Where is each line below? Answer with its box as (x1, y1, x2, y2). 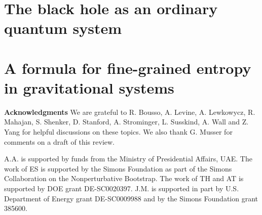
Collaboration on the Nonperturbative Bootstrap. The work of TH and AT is (4, 173, 244, 184)
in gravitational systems (4, 77, 174, 98)
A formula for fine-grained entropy (4, 57, 251, 78)
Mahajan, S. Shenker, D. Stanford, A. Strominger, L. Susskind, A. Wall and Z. (4, 116, 249, 127)
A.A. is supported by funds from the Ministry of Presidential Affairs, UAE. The (4, 153, 252, 164)
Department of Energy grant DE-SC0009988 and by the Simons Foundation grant (4, 193, 258, 203)
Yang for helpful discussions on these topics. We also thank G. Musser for (4, 126, 233, 137)
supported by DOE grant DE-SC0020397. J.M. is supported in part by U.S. (4, 183, 239, 194)
